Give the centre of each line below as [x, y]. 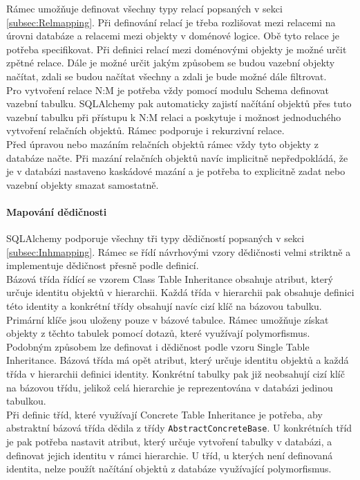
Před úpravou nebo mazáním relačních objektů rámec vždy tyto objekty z [162, 144]
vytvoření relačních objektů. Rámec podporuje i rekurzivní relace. [145, 130]
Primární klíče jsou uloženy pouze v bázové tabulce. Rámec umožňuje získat [168, 319]
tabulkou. [26, 401]
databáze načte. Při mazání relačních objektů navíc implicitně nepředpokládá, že [177, 157]
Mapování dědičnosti [57, 211]
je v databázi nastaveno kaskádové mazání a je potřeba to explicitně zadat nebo [176, 171]
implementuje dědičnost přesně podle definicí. [103, 265]
